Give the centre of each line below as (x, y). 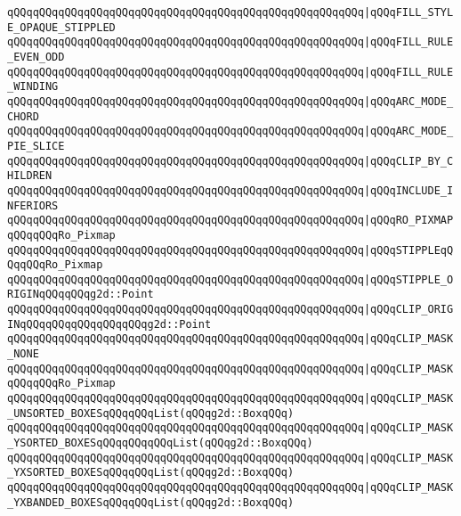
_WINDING (33, 87)
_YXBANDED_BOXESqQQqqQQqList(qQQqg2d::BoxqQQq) (151, 502)
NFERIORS (33, 205)
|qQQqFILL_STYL (408, 12)
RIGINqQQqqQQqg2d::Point (81, 295)
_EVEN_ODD (36, 57)
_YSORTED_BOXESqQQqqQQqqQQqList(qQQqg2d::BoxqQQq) (160, 443)
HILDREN (30, 176)
